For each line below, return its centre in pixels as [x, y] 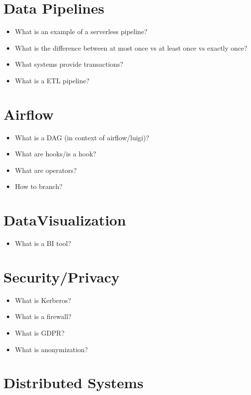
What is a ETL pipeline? [52, 80]
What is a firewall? [43, 316]
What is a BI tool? [43, 243]
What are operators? [46, 170]
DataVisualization [65, 220]
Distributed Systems [74, 383]
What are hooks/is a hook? [56, 154]
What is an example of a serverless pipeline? [81, 31]
